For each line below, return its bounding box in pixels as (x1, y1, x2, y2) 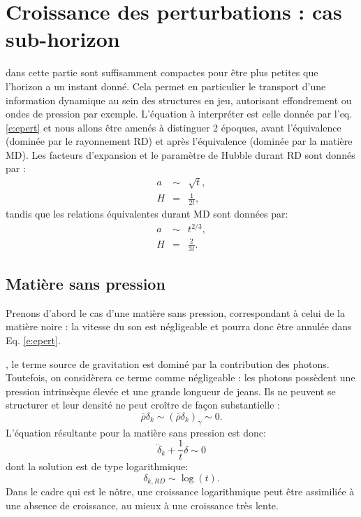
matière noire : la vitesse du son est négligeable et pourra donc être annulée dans (6, 319, 352, 334)
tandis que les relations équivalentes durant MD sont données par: (6, 206, 288, 221)
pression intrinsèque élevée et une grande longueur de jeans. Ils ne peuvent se (6, 383, 336, 398)
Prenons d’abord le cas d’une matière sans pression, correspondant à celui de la (6, 305, 345, 320)
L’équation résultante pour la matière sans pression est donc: (6, 425, 266, 439)
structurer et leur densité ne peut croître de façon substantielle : (6, 397, 280, 412)
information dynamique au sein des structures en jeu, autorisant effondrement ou (6, 92, 352, 107)
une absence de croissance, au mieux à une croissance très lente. (6, 497, 279, 512)
